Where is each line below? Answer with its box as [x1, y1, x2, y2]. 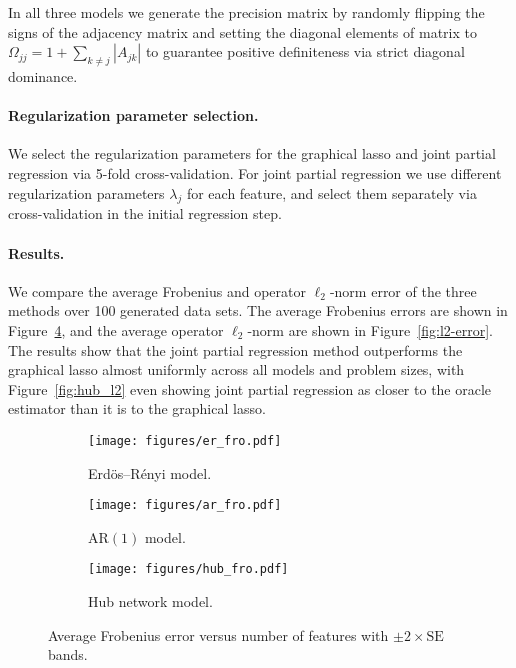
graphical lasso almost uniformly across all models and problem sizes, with [8, 359, 465, 380]
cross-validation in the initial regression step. [8, 203, 282, 224]
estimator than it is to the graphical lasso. [8, 398, 266, 419]
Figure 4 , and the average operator [8, 319, 224, 340]
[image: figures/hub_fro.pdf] [88, 562, 289, 577]
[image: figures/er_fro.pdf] [88, 433, 282, 448]
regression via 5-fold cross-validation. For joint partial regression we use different [8, 162, 502, 183]
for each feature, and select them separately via [186, 182, 477, 203]
